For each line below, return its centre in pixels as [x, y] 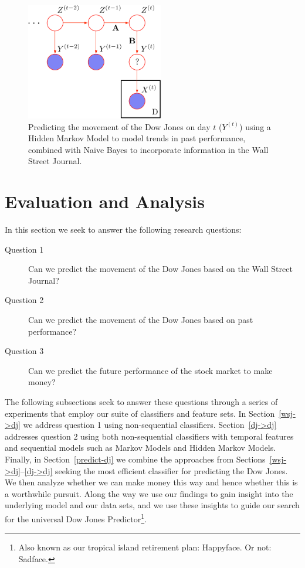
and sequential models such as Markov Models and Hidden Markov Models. [140, 448]
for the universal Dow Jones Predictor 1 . [76, 518]
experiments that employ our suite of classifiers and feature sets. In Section [140, 413]
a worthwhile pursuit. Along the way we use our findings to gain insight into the [149, 493]
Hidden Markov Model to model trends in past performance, [137, 138]
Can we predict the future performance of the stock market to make [150, 370]
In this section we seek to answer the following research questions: [123, 229]
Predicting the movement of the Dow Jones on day [119, 126]
